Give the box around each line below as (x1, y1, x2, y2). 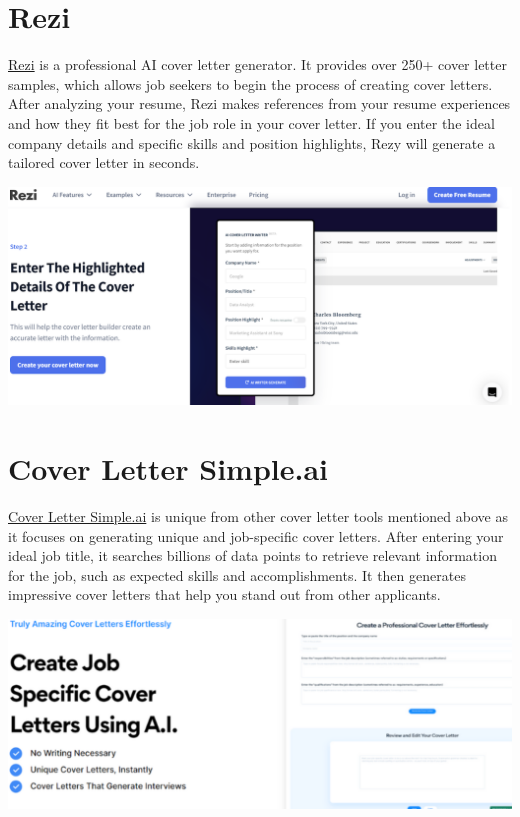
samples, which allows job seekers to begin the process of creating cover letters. (8, 73, 493, 94)
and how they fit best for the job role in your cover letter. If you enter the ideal (8, 112, 495, 133)
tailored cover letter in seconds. (8, 152, 200, 173)
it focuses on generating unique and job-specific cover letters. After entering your (8, 525, 504, 546)
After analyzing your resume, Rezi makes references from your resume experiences (8, 93, 511, 114)
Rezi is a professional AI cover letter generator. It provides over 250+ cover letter (8, 54, 507, 75)
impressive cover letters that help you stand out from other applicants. (8, 584, 441, 605)
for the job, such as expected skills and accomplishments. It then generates (8, 564, 466, 585)
